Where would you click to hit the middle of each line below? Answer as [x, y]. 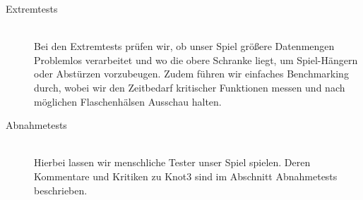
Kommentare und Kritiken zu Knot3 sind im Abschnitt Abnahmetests [186, 176]
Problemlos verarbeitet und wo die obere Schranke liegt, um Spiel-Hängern [196, 60]
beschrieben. [61, 190]
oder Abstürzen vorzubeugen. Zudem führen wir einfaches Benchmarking [191, 74]
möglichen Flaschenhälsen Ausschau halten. [128, 101]
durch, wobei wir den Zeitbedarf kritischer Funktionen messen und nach [190, 87]
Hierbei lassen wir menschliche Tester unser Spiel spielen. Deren [172, 162]
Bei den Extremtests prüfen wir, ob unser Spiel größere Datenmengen [184, 46]
